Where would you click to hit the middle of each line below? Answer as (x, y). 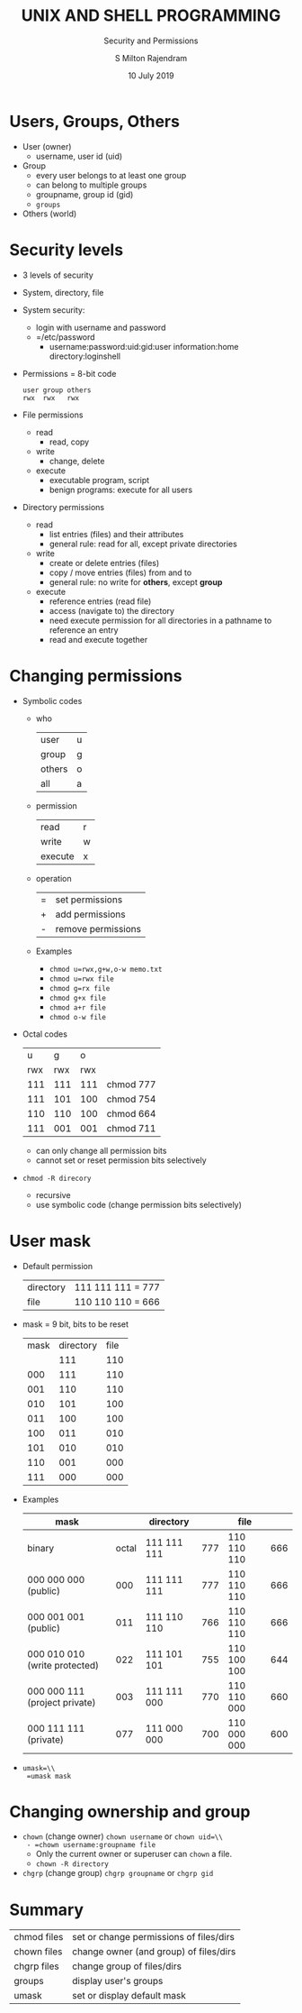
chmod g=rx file (80, 988)
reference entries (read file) (100, 601)
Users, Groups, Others (94, 121)
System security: (53, 310)
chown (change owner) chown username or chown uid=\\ (122, 1836)
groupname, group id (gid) (84, 194)
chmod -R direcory (57, 1178)
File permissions (53, 415)
